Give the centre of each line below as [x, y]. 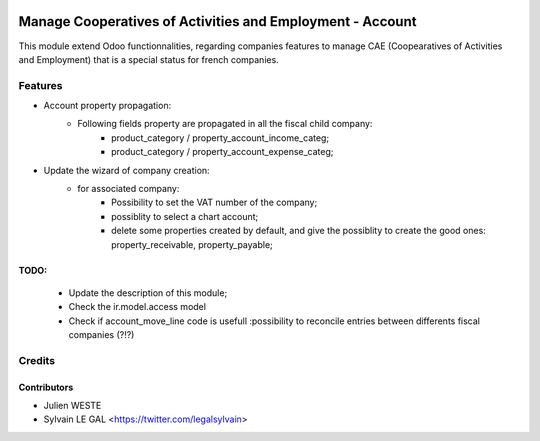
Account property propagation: [107, 106]
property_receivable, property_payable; [192, 244]
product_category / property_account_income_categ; [220, 137]
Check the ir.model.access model [137, 307]
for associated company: [128, 188]
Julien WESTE [72, 406]
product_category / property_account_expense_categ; [222, 152]
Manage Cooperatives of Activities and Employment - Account [217, 21]
